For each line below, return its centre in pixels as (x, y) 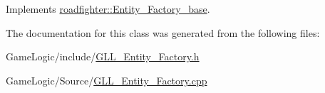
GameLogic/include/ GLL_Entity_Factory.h (103, 56)
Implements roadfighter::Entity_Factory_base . (108, 9)
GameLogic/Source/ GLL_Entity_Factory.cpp (107, 80)
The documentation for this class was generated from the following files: (163, 32)
